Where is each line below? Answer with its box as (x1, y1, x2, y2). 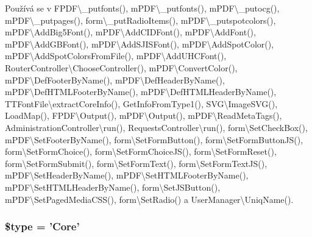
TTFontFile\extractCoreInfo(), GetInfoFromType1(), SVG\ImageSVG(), (5, 97, 278, 110)
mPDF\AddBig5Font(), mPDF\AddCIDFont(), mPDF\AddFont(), (5, 26, 256, 38)
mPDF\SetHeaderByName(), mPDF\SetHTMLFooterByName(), (5, 169, 249, 182)
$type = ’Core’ (5, 219, 80, 234)
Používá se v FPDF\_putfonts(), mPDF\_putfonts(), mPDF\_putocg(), (5, 2, 280, 14)
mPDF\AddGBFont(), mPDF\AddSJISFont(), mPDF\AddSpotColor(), (5, 37, 274, 50)
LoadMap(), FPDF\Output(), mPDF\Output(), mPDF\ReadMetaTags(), (5, 109, 282, 122)
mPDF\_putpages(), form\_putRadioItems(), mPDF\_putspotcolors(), (5, 13, 276, 26)
